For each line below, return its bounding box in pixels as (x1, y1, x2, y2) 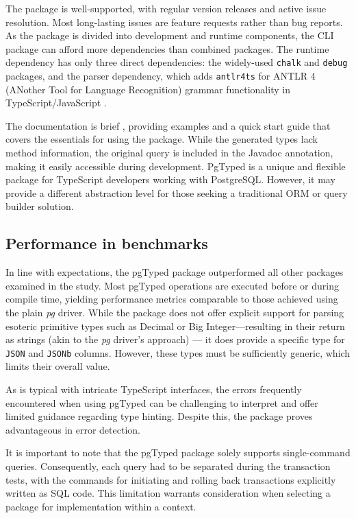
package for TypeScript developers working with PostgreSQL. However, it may (5, 172, 335, 187)
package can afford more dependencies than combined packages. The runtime (5, 41, 329, 56)
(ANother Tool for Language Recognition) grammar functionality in (5, 82, 290, 96)
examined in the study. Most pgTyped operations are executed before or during (5, 278, 339, 292)
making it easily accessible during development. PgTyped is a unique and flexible (5, 158, 346, 173)
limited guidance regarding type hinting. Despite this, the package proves (5, 409, 313, 423)
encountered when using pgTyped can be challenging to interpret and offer (5, 395, 318, 410)
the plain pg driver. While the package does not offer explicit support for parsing (5, 305, 344, 320)
